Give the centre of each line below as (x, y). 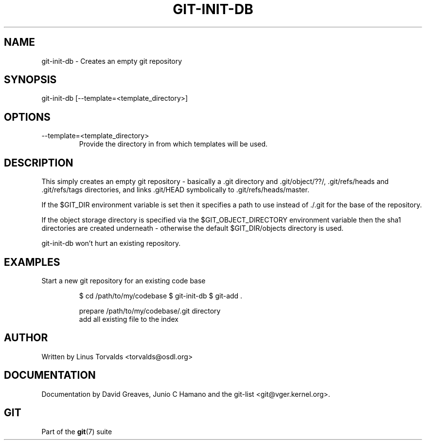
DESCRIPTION (39, 163)
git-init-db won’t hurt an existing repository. (111, 243)
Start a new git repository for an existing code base (124, 280)
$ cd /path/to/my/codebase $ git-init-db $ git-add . (161, 296)
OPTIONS (27, 117)
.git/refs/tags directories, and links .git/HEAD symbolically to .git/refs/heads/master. (175, 190)
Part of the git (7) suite (77, 431)
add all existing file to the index (129, 319)
